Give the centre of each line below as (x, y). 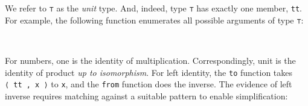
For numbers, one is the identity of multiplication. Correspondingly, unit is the (150, 60)
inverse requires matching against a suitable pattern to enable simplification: (146, 95)
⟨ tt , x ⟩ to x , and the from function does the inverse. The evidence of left (149, 84)
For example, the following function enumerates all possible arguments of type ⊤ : (154, 20)
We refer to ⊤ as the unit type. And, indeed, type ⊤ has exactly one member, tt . (153, 8)
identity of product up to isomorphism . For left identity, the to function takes (149, 72)
